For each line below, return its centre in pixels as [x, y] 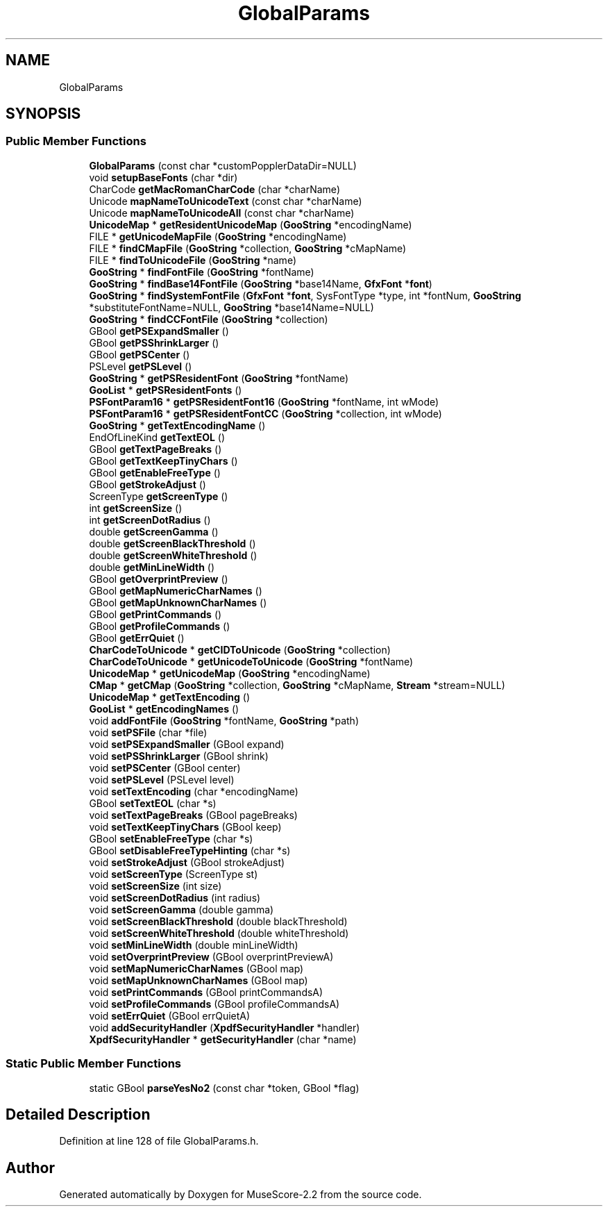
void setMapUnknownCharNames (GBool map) [199, 980]
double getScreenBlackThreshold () [172, 543]
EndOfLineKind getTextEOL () [157, 437]
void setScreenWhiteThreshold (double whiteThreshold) [219, 933]
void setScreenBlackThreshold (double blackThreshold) [218, 921]
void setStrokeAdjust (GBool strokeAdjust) [187, 862]
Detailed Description [78, 1114]
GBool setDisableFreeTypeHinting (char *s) [190, 850]
